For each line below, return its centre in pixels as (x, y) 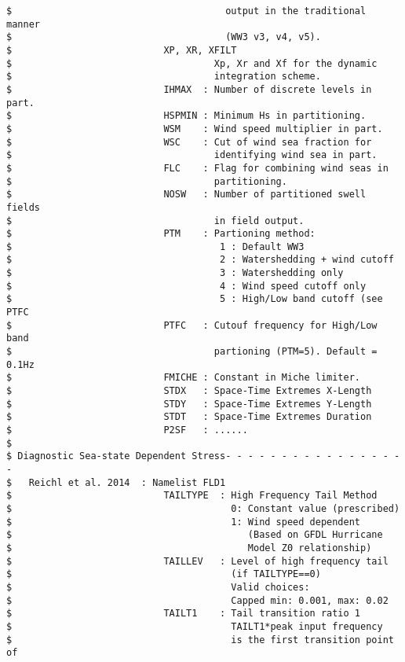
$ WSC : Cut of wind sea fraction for (189, 142)
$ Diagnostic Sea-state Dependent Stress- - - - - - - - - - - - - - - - (203, 456)
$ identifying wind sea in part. (192, 155)
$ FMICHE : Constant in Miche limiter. (184, 378)
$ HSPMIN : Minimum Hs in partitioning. (186, 116)
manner (23, 24)
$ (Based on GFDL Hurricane (195, 535)
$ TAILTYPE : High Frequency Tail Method (192, 496)
